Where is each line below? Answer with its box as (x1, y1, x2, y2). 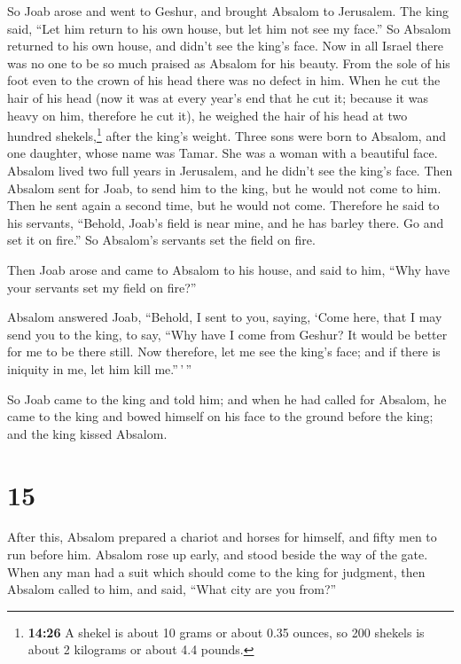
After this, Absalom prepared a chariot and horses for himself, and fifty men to (7, 527, 437, 546)
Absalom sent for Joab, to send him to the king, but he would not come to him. (7, 178, 441, 197)
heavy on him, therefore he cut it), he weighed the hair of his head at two (7, 105, 408, 124)
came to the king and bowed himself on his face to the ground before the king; (7, 407, 434, 426)
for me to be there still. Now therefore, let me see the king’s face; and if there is (7, 342, 441, 361)
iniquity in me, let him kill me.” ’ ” (7, 359, 192, 378)
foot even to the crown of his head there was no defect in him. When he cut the (7, 71, 441, 90)
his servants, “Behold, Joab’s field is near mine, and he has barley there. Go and (7, 213, 444, 231)
